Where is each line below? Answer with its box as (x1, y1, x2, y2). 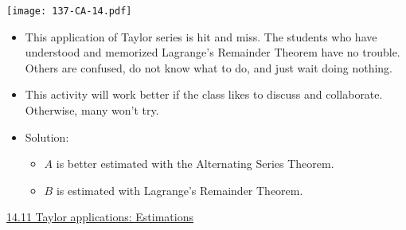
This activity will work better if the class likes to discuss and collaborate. (25, 86, 383, 103)
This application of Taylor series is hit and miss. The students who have (25, 28, 377, 45)
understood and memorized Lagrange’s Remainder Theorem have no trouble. (25, 44, 400, 60)
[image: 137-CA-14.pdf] (6, 6, 132, 17)
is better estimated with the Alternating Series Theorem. (56, 155, 334, 172)
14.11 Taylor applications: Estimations (6, 209, 193, 225)
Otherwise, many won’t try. (25, 102, 159, 119)
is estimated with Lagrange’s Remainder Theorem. (56, 181, 303, 198)
